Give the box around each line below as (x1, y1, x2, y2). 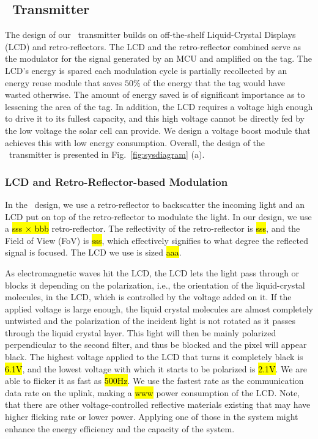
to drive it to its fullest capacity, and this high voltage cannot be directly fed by (5, 112, 305, 125)
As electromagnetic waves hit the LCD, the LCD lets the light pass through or (5, 266, 300, 279)
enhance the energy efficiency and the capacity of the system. (5, 422, 235, 435)
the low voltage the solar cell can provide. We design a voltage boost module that (5, 124, 311, 136)
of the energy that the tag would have (143, 76, 286, 89)
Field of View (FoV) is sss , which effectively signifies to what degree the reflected (5, 234, 308, 246)
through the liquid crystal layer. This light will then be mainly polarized (5, 326, 276, 339)
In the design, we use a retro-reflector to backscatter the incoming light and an (5, 197, 305, 210)
